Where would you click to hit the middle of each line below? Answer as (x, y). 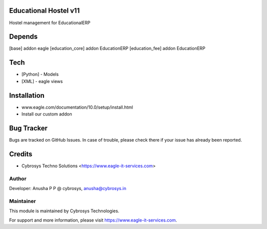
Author (18, 179)
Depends (23, 37)
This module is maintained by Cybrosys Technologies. (64, 211)
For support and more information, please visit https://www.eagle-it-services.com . (93, 220)
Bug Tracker (28, 128)
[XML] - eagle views (42, 81)
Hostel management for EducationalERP (50, 23)
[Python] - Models (40, 75)
